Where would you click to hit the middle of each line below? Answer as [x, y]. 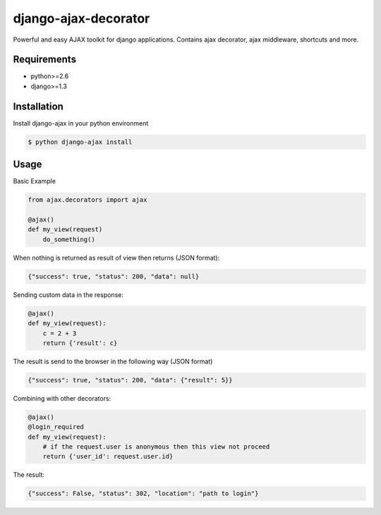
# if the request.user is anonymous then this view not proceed [156, 447]
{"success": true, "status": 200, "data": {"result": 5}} [130, 380]
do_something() [69, 239]
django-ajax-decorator [81, 18]
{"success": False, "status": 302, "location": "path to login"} [143, 493]
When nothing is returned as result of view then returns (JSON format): [116, 257]
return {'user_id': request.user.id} [108, 456]
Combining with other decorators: [62, 398]
